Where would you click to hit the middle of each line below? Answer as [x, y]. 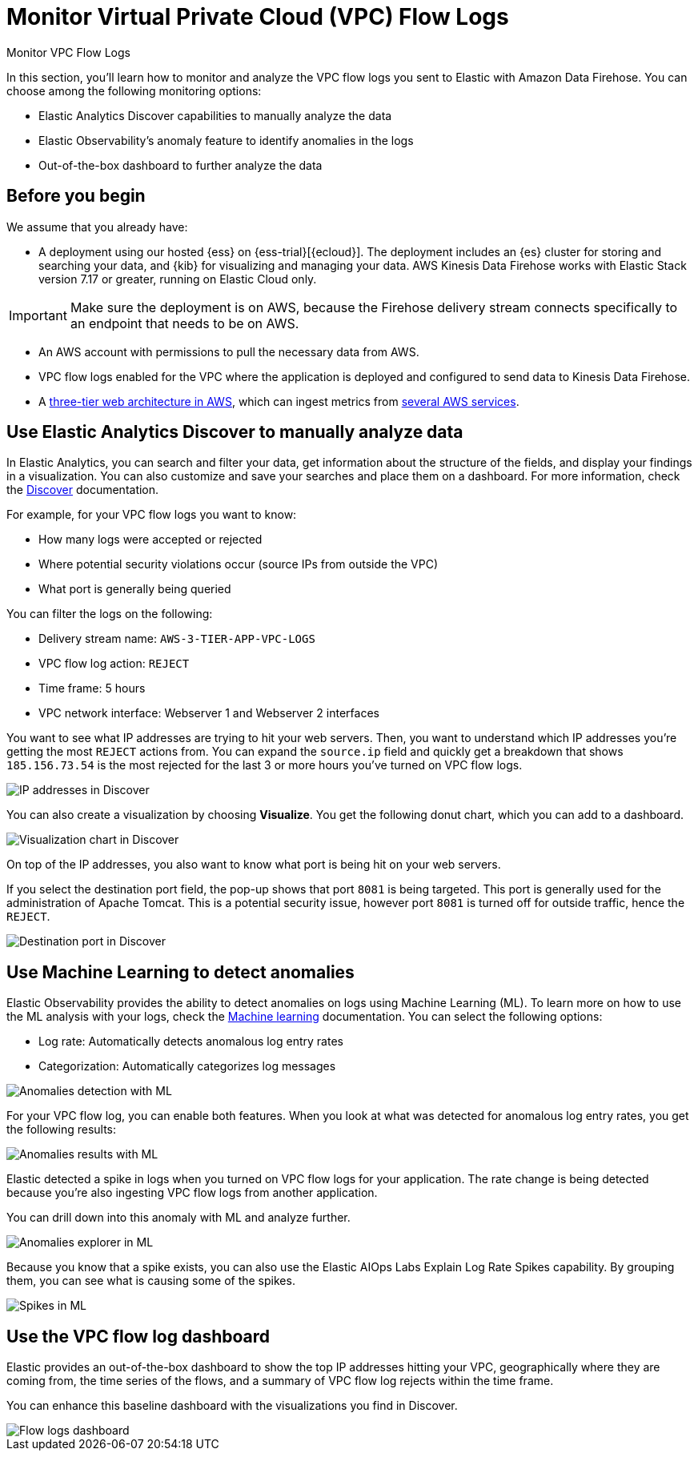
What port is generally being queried [135, 589]
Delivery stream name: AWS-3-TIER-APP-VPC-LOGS [177, 639]
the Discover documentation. [83, 490]
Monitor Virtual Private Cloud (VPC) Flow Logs [258, 17]
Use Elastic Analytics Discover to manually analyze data [235, 432]
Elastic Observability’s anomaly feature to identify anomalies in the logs [226, 140]
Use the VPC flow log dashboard [138, 1336]
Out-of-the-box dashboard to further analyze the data [181, 165]
